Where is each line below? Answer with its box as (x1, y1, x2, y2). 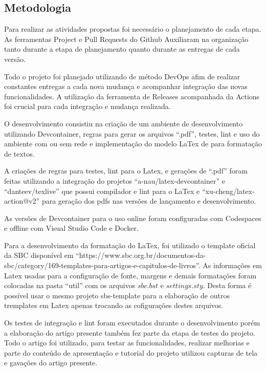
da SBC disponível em (4, 250, 74, 260)
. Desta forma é (203, 280, 252, 291)
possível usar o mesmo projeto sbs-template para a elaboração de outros (4, 290, 230, 300)
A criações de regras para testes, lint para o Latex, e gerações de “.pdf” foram (4, 165, 248, 176)
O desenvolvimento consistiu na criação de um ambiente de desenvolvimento (4, 118, 243, 128)
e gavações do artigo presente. (4, 357, 98, 368)
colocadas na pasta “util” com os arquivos (4, 280, 136, 291)
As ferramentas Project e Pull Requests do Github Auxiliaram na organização (4, 33, 249, 44)
